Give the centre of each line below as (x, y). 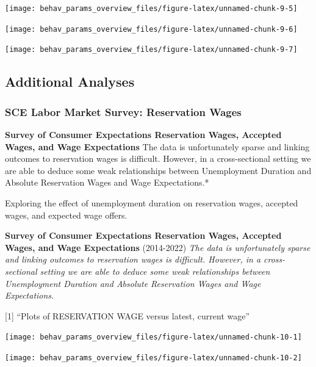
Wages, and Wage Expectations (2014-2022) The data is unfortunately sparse (158, 247)
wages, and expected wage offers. (66, 215)
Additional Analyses (70, 82)
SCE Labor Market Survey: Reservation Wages (123, 111)
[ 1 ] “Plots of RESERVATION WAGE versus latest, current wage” (127, 315)
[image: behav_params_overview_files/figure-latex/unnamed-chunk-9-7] (151, 50)
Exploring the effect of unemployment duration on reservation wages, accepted (152, 202)
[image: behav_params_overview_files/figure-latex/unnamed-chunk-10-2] (153, 358)
